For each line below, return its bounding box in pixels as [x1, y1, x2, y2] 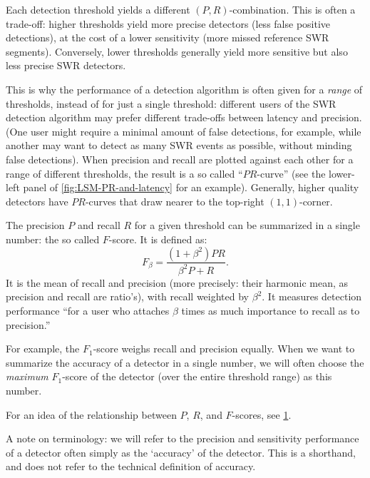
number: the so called [6, 231, 100, 246]
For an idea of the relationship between [6, 407, 177, 422]
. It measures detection [262, 289, 362, 304]
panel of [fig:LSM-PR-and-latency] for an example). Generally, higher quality [23, 180, 359, 195]
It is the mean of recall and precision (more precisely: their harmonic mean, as [6, 275, 349, 290]
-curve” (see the [257, 166, 326, 180]
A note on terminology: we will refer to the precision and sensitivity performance [6, 431, 359, 446]
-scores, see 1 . [232, 407, 292, 422]
